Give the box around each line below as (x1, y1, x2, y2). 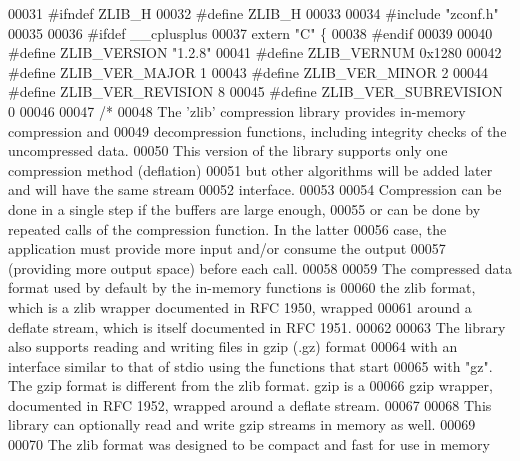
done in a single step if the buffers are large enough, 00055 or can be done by (8, 198, 481, 219)
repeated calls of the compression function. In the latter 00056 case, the (8, 218, 447, 239)
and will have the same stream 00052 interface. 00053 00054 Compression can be (8, 179, 502, 200)
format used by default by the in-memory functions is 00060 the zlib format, (8, 277, 476, 298)
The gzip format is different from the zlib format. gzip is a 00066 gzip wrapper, (8, 375, 493, 396)
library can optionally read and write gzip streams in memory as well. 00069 (8, 414, 476, 435)
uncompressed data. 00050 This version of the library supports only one (8, 140, 448, 161)
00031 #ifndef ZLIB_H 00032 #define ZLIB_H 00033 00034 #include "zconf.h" (8, 3, 499, 23)
